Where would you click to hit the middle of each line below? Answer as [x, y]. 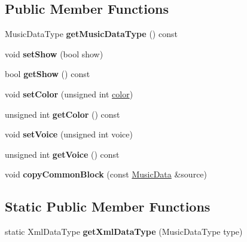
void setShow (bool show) [54, 53]
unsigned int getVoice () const [62, 154]
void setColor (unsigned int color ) [69, 94]
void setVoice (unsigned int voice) [69, 134]
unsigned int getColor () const [62, 114]
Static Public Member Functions [108, 206]
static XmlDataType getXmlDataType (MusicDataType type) [124, 232]
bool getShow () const [48, 74]
